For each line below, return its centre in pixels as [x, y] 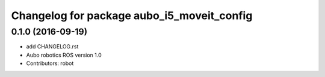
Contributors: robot [50, 63]
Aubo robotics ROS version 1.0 [64, 55]
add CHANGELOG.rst [52, 47]
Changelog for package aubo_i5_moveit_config [132, 16]
